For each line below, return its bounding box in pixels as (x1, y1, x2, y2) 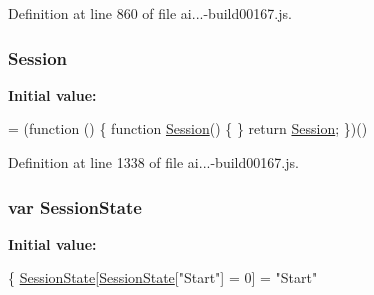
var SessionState (8, 194, 142, 219)
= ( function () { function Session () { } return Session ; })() (8, 118, 368, 139)
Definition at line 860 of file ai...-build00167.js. (8, 3, 292, 23)
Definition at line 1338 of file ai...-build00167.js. (8, 152, 299, 172)
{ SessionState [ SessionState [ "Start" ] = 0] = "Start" (8, 267, 318, 288)
